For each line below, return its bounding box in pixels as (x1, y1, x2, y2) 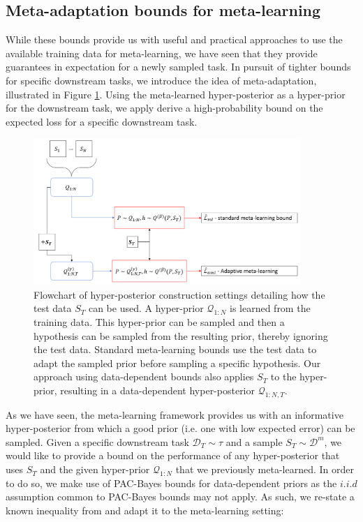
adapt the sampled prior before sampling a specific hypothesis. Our (34, 355, 321, 370)
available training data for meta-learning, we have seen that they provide (6, 45, 318, 60)
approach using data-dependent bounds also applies (34, 369, 254, 384)
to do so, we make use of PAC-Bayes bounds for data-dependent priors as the (6, 475, 337, 490)
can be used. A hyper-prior (88, 301, 204, 315)
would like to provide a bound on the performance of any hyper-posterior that (6, 448, 340, 463)
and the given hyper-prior (40, 462, 150, 477)
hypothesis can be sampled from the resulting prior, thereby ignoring (34, 328, 328, 343)
